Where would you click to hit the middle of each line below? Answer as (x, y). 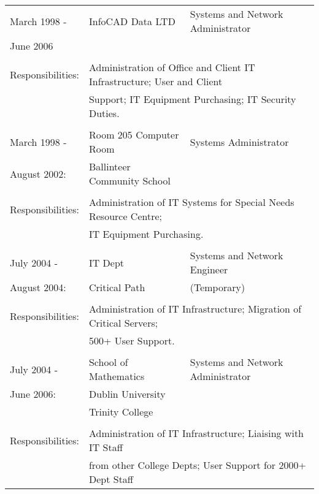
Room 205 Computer (134, 135)
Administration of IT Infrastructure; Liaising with (196, 433)
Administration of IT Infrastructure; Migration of (195, 309)
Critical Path (117, 287)
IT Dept (106, 262)
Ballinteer (110, 166)
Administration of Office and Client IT (172, 67)
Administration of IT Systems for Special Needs (191, 202)
